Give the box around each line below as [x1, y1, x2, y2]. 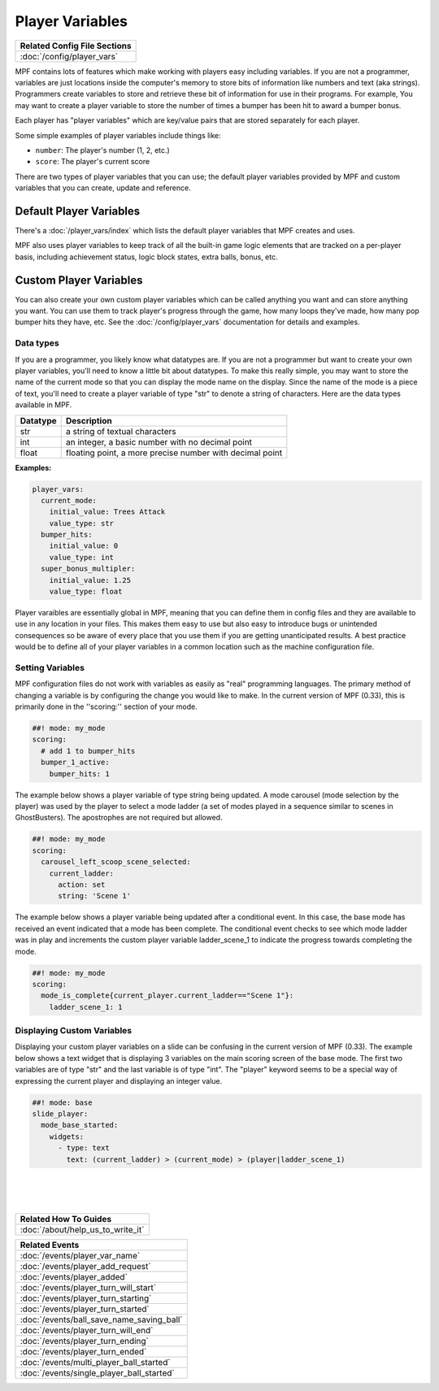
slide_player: [32, 1109, 89, 1118]
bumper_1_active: [41, 758, 110, 767]
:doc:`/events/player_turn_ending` [20, 1335, 150, 1346]
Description [65, 415, 113, 426]
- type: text [58, 1143, 110, 1153]
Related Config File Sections [20, 40, 132, 51]
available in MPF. [15, 400, 72, 410]
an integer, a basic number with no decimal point [65, 436, 252, 447]
